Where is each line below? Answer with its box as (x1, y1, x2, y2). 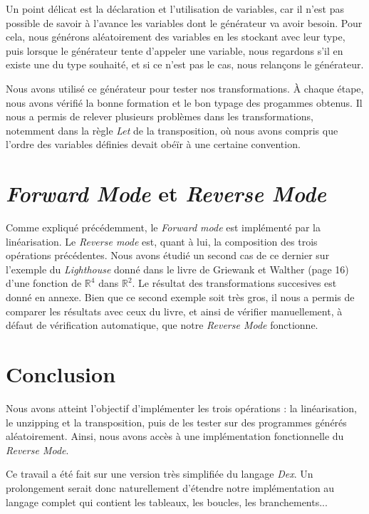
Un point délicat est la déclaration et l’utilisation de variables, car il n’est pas (6, 1, 344, 16)
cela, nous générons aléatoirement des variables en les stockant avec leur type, (6, 29, 345, 44)
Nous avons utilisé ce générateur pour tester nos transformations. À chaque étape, (6, 80, 364, 95)
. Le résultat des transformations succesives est (132, 276, 337, 290)
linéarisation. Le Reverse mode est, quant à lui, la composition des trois (6, 234, 318, 248)
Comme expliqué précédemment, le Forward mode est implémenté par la (6, 220, 321, 235)
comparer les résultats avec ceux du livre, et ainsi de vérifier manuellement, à (6, 303, 343, 318)
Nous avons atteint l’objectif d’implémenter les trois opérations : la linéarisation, (6, 400, 357, 415)
